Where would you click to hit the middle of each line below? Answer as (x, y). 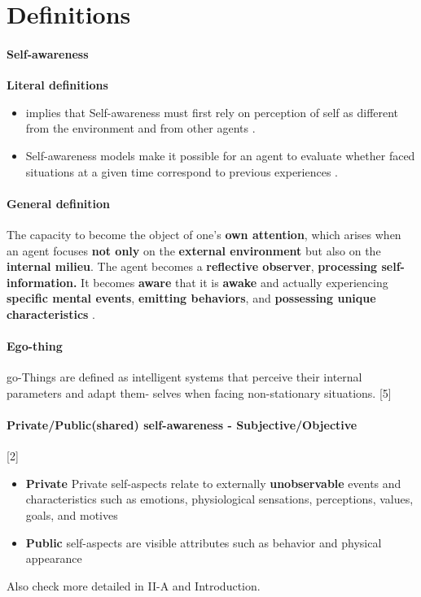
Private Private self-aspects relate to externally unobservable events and (213, 483)
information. (42, 282)
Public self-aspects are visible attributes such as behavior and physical (204, 542)
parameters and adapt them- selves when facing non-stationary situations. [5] (199, 392)
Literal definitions (57, 85)
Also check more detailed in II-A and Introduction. (134, 585)
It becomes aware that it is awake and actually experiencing (235, 282)
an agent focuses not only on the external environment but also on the (194, 250)
